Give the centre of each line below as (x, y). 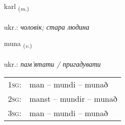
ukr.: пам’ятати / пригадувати (53, 64)
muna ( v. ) (18, 44)
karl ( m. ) (17, 7)
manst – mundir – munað (73, 98)
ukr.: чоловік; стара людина (47, 26)
